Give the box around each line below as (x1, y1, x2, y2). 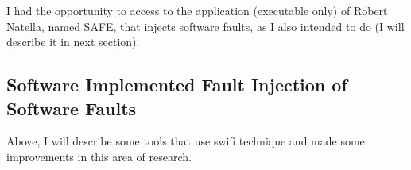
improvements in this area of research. (6, 148, 192, 164)
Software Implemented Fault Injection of (6, 72, 347, 97)
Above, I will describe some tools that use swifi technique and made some (6, 133, 365, 149)
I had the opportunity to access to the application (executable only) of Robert (6, 2, 388, 18)
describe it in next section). (6, 33, 140, 50)
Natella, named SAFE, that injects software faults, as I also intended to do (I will (6, 17, 405, 34)
